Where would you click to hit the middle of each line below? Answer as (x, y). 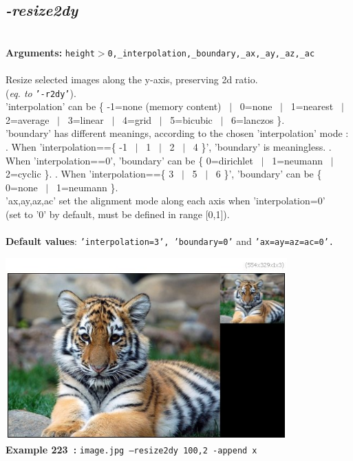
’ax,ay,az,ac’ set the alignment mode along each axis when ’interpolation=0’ (165, 201)
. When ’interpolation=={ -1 (67, 147)
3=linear (86, 119)
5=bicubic (191, 119)
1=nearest (312, 106)
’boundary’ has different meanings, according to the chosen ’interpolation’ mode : (177, 133)
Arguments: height (50, 52)
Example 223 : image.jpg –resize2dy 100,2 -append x (131, 450)
